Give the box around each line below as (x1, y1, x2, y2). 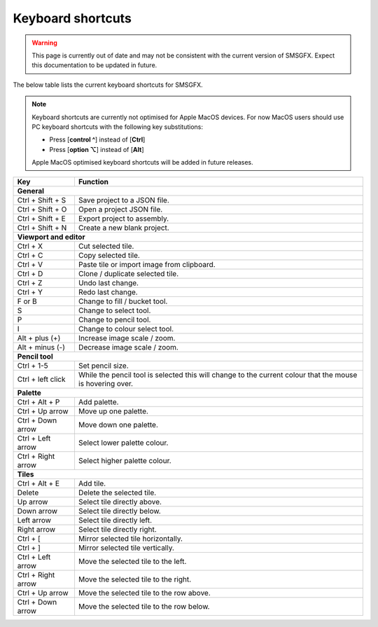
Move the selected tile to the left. (78, 557, 187, 567)
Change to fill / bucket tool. (78, 296, 168, 306)
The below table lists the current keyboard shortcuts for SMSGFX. (13, 81, 203, 89)
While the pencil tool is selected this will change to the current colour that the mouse (78, 370, 358, 380)
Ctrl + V (17, 260, 43, 270)
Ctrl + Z (17, 278, 43, 288)
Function (78, 177, 108, 187)
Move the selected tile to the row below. (78, 602, 210, 612)
